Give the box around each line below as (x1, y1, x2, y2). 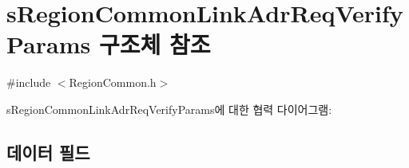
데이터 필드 (6, 139, 90, 164)
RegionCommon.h (69, 74, 157, 91)
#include (6, 74, 51, 91)
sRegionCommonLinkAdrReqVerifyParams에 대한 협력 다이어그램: (6, 100, 332, 117)
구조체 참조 (98, 28, 211, 61)
